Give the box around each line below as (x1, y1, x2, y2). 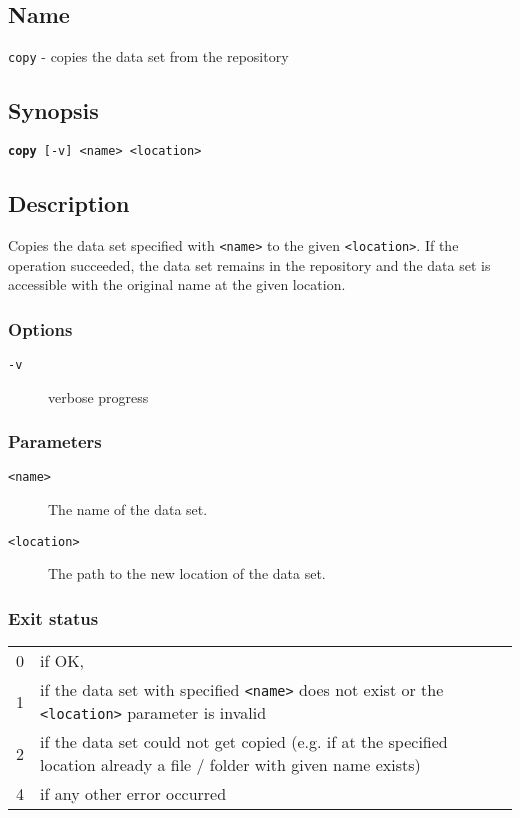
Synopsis (8, 95, 99, 126)
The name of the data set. (48, 499, 208, 520)
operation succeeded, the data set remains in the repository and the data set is (8, 254, 491, 275)
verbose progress (48, 386, 149, 407)
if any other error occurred (40, 782, 227, 806)
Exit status (8, 605, 99, 630)
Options (8, 316, 73, 341)
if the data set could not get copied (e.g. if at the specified (40, 730, 448, 754)
